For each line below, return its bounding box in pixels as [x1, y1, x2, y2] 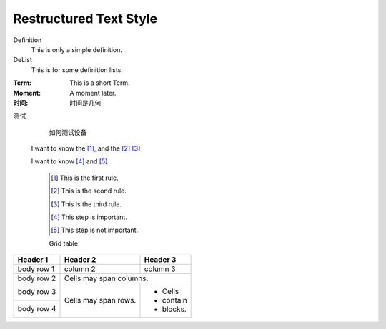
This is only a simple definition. [31, 45, 123, 54]
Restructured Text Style [13, 11, 157, 26]
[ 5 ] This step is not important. [51, 226, 139, 235]
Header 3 [144, 255, 177, 265]
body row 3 [17, 286, 56, 296]
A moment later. [69, 88, 117, 97]
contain [162, 295, 187, 305]
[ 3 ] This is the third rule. [51, 200, 122, 208]
